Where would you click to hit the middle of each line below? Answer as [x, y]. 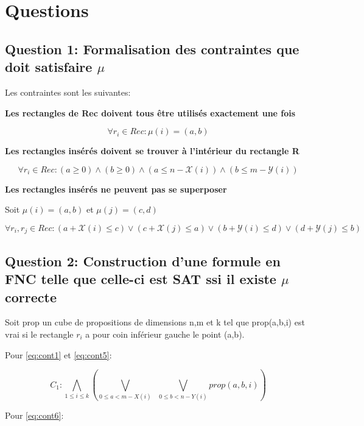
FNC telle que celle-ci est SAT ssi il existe [141, 279]
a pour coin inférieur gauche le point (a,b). [165, 334]
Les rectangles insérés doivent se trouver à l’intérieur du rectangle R [152, 151]
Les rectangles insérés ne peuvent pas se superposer [116, 189]
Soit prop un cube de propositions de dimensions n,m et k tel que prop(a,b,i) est [155, 322]
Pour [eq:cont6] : [34, 415]
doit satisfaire [49, 67]
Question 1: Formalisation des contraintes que [152, 48]
